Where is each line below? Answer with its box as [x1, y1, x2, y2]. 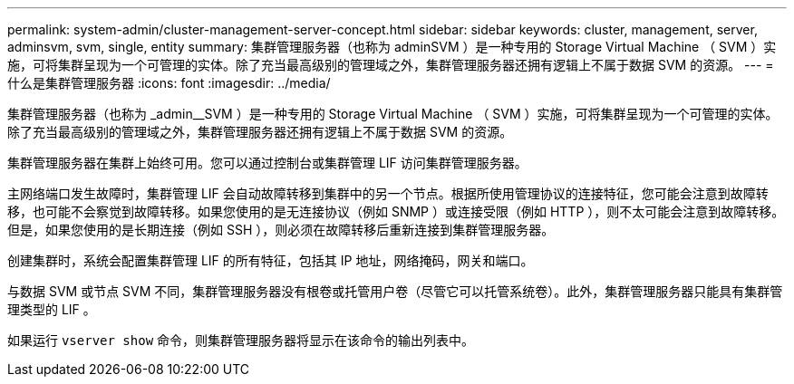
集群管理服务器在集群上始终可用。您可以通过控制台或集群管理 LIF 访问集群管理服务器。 [7, 155, 528, 170]
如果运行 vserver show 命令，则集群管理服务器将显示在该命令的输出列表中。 [7, 332, 475, 348]
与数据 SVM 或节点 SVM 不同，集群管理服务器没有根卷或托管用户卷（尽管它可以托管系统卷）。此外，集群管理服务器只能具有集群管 [7, 283, 783, 299]
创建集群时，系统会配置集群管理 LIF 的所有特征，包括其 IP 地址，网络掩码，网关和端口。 [7, 253, 534, 268]
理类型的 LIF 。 [7, 302, 96, 317]
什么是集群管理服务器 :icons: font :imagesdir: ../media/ [7, 75, 331, 91]
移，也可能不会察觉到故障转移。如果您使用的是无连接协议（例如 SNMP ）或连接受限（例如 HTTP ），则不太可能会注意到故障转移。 [7, 204, 785, 219]
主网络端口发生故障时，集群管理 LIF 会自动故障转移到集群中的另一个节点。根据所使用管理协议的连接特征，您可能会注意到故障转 [7, 186, 769, 201]
